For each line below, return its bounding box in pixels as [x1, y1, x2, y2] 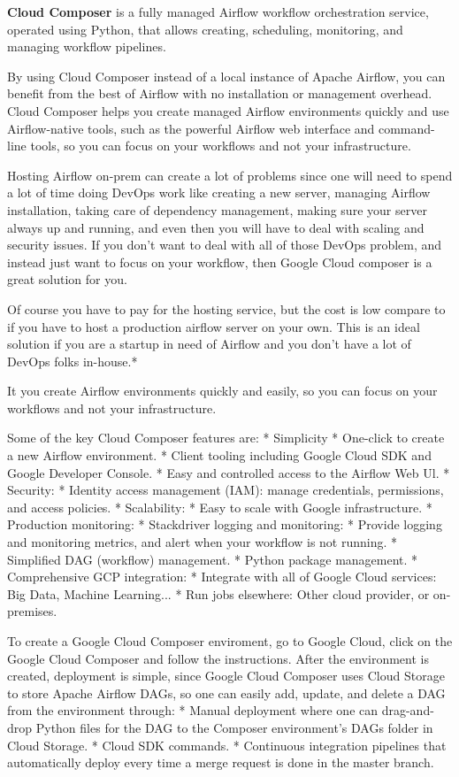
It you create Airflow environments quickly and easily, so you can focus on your [7, 381, 438, 400]
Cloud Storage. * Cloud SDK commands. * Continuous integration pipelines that [7, 735, 447, 754]
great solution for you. [7, 270, 127, 288]
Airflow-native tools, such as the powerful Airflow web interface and [7, 119, 375, 137]
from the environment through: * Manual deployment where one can [7, 701, 379, 719]
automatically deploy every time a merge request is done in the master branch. [7, 753, 434, 772]
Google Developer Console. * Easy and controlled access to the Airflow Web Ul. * [7, 463, 450, 481]
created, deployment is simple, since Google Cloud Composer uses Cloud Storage [7, 666, 445, 685]
